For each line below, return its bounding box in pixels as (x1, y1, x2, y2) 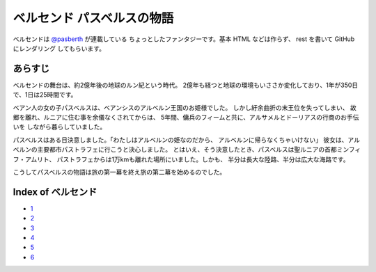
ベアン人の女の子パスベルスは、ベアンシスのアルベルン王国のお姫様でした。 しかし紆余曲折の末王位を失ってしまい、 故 (13, 103, 357, 111)
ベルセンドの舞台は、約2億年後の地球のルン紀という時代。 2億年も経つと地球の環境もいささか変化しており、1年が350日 (13, 81, 359, 89)
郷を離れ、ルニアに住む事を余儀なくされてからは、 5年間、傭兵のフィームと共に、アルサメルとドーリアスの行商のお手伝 (13, 113, 359, 122)
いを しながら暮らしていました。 (13, 122, 107, 131)
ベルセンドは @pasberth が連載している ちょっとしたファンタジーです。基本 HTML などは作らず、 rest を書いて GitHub (13, 35, 355, 43)
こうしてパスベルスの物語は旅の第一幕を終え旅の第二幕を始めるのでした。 (13, 168, 226, 176)
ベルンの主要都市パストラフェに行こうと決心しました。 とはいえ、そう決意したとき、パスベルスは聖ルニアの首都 (13, 145, 337, 154)
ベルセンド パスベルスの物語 (13, 10, 174, 26)
